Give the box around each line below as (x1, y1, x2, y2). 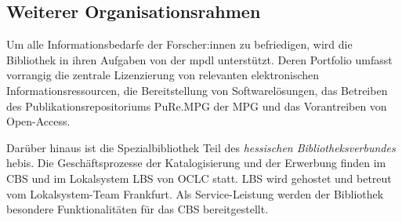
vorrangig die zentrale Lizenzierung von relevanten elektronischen (6, 67, 320, 83)
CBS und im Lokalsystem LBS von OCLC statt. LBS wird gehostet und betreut (6, 169, 392, 186)
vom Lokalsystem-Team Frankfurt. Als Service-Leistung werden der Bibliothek (6, 185, 384, 202)
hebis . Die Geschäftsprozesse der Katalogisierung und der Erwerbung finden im (6, 155, 386, 171)
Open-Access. (6, 113, 71, 129)
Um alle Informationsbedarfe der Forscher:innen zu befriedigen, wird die (6, 36, 353, 53)
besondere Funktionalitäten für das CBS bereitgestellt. (6, 201, 269, 217)
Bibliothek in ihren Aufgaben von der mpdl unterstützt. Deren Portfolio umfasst (6, 51, 393, 67)
